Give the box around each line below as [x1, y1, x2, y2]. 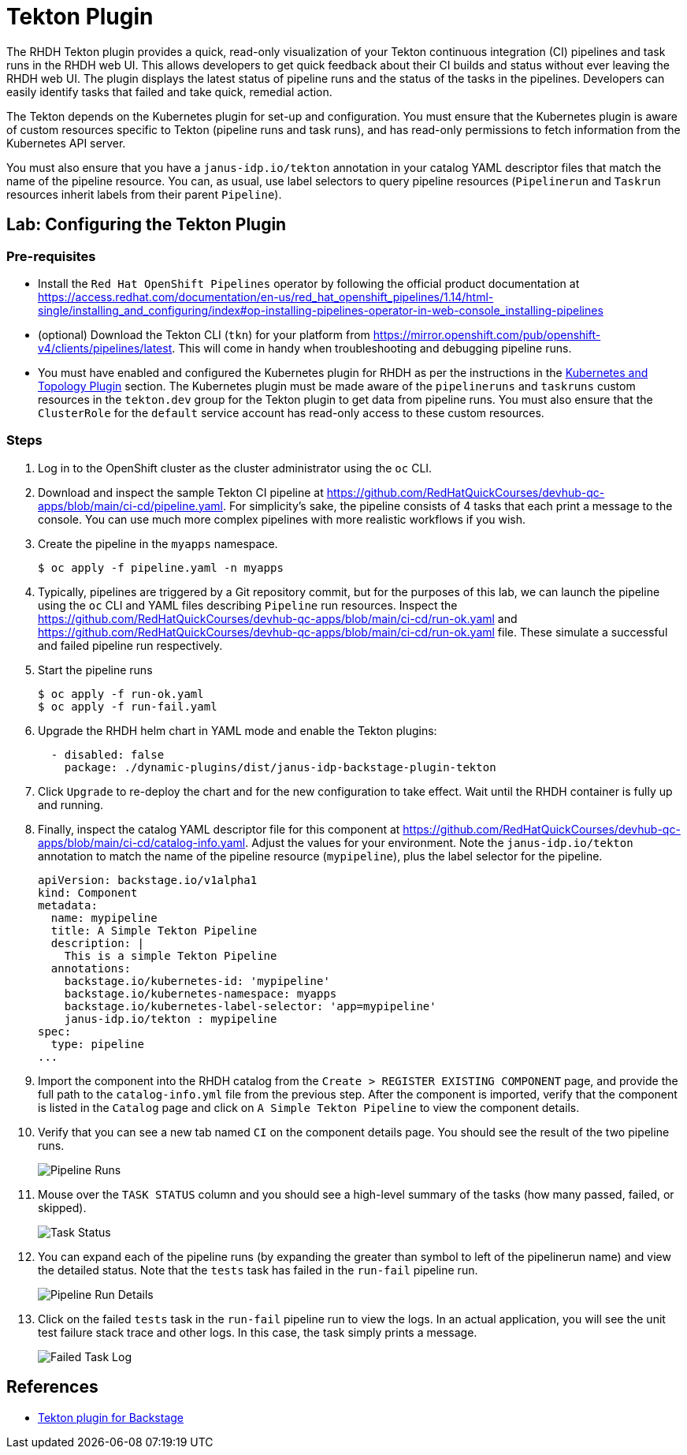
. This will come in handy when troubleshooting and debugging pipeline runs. [172, 341, 572, 355]
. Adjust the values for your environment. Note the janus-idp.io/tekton [245, 835, 633, 849]
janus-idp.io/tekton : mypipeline [64, 1012, 277, 1025]
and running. [38, 797, 104, 811]
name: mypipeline [50, 911, 158, 924]
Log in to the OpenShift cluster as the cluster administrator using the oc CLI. [38, 461, 433, 475]
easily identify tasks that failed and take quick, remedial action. [6, 84, 332, 99]
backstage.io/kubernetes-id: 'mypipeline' [64, 974, 330, 987]
